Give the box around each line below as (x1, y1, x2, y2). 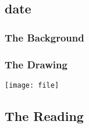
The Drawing (5, 57, 67, 71)
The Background (5, 30, 84, 44)
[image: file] (5, 81, 59, 89)
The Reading (5, 106, 84, 124)
